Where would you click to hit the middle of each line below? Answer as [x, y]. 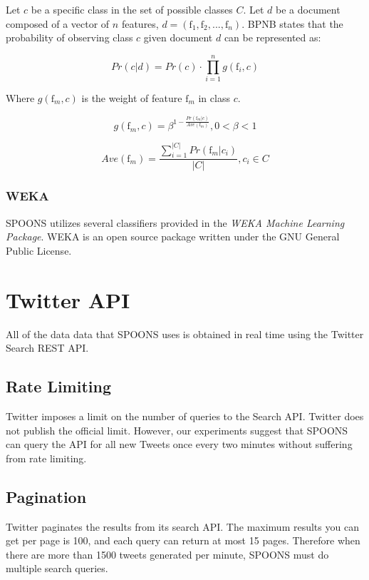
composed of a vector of [58, 23]
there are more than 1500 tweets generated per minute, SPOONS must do [167, 554]
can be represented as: [272, 37]
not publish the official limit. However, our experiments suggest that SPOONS [177, 430]
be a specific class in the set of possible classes [132, 9]
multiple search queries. [57, 568]
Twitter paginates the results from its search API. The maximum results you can [182, 526]
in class [214, 97]
